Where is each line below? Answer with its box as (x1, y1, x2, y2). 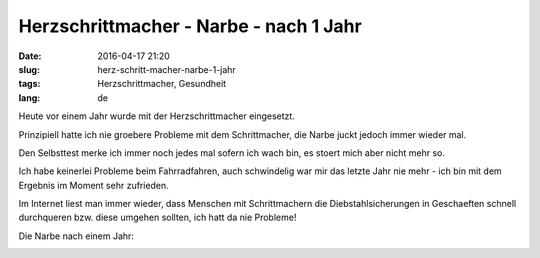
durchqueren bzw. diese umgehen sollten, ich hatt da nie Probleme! (18, 211, 297, 224)
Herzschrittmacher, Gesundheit (97, 78, 227, 90)
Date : (18, 50, 42, 62)
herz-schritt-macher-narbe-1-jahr (97, 63, 237, 75)
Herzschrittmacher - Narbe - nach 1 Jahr (18, 15, 362, 37)
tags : (18, 78, 41, 90)
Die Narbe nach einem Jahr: (18, 230, 135, 242)
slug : (18, 63, 40, 75)
